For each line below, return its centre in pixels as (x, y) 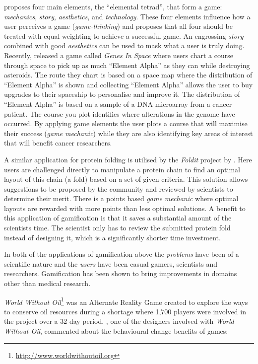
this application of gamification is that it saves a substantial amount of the (118, 218)
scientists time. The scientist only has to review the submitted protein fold (117, 228)
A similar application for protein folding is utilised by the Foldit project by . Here (128, 159)
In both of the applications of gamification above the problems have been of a (122, 254)
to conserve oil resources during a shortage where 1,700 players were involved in (125, 311)
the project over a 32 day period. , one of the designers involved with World (119, 321)
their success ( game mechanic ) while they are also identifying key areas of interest (129, 133)
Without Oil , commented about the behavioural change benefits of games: (116, 331)
